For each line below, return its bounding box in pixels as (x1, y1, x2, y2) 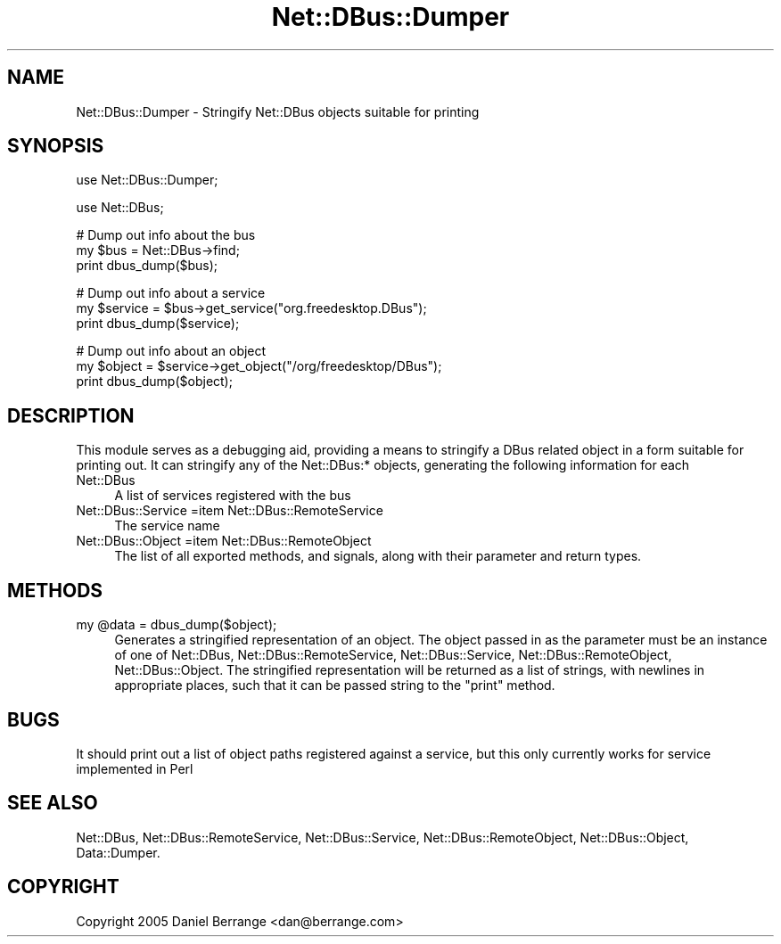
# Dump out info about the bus (76, 227, 256, 243)
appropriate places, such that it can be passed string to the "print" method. (114, 677, 555, 694)
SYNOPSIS (7, 135, 104, 158)
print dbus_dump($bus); (76, 258, 218, 274)
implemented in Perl (76, 760, 193, 776)
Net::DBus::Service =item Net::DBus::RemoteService (76, 503, 383, 519)
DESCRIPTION (7, 404, 135, 427)
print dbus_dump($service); (76, 316, 240, 332)
